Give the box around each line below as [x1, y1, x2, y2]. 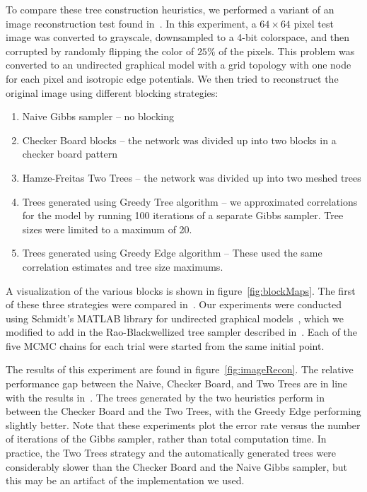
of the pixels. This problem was [219, 43, 355, 58]
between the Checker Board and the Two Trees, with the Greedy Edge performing [6, 404, 361, 418]
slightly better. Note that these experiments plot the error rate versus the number [6, 417, 361, 432]
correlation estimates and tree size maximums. [22, 259, 223, 274]
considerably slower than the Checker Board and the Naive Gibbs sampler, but [6, 459, 348, 474]
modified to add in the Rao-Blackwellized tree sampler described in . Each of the [6, 324, 358, 339]
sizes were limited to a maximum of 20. [22, 221, 192, 236]
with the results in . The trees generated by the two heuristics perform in [6, 389, 325, 404]
